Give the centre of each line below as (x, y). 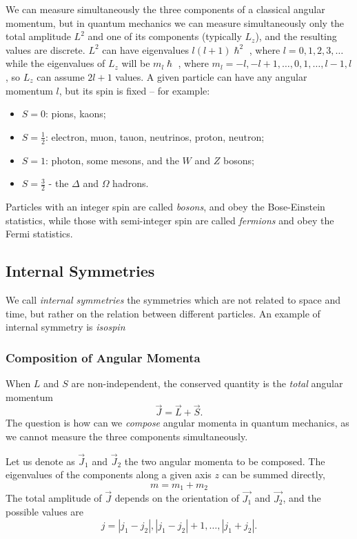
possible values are (45, 512)
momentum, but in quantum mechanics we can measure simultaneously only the (175, 22)
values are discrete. (45, 49)
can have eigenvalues (145, 49)
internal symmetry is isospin (65, 327)
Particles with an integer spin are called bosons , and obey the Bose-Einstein (165, 206)
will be (136, 63)
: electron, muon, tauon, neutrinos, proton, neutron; (155, 136)
